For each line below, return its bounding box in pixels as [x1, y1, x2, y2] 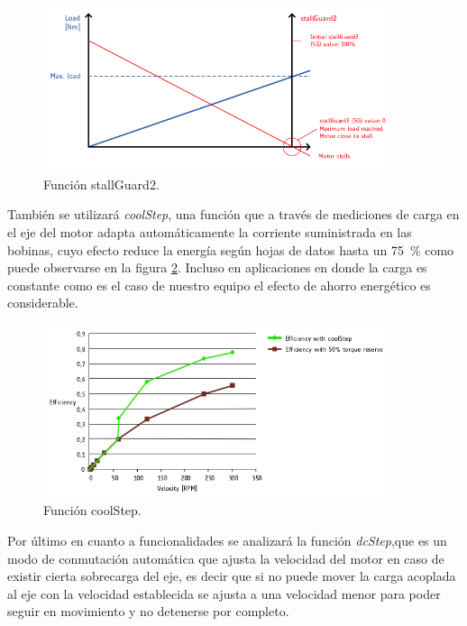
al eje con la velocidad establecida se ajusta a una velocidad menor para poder [7, 584, 441, 603]
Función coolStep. [43, 501, 142, 520]
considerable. [7, 293, 78, 312]
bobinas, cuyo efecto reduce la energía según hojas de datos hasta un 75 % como [7, 240, 454, 259]
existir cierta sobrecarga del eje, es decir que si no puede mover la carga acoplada [7, 566, 456, 585]
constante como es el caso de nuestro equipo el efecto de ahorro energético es [7, 275, 431, 294]
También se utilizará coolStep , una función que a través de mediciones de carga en [7, 205, 460, 224]
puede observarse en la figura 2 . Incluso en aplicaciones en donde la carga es [7, 258, 427, 277]
